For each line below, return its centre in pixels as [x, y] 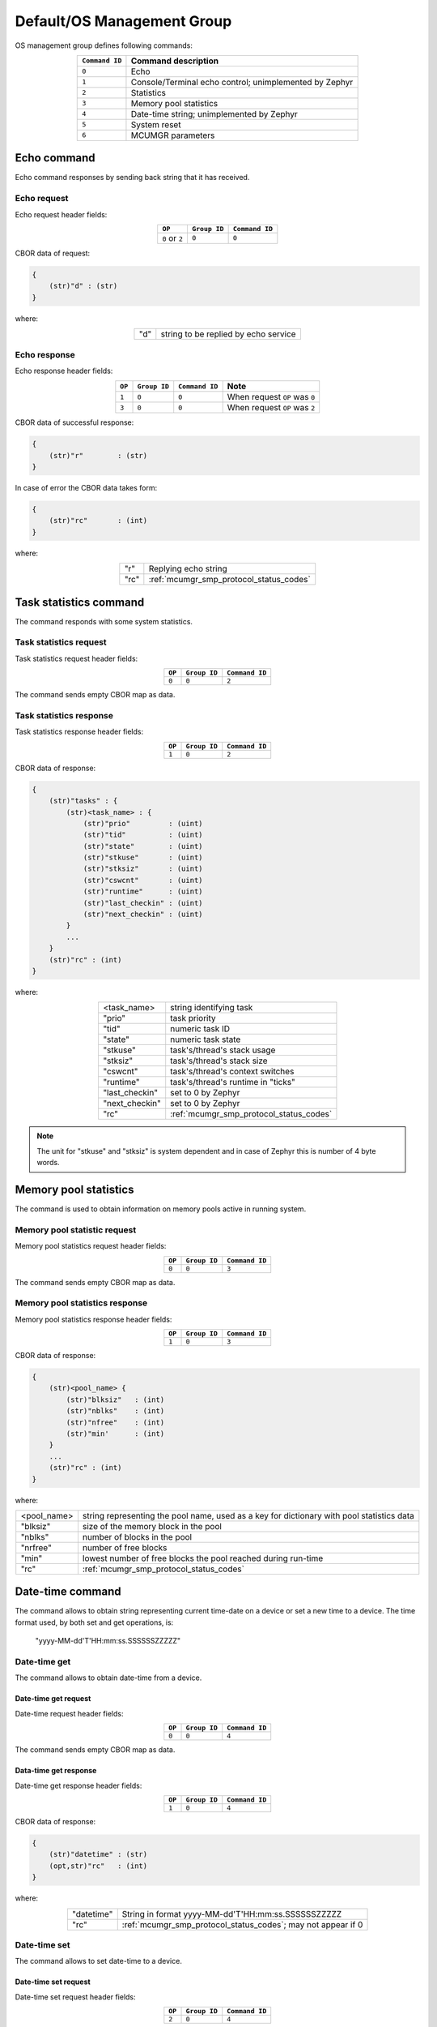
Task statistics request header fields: [76, 658]
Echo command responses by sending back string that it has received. [132, 178]
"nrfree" [36, 1547]
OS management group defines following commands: [104, 45]
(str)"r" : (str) [98, 455]
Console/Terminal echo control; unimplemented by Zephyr [242, 82]
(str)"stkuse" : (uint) [143, 858]
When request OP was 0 [271, 397]
